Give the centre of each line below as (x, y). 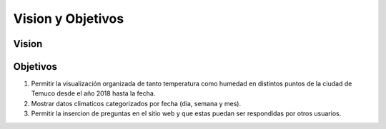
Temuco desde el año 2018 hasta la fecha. (93, 93)
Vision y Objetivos (69, 19)
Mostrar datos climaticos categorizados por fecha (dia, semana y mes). (136, 103)
